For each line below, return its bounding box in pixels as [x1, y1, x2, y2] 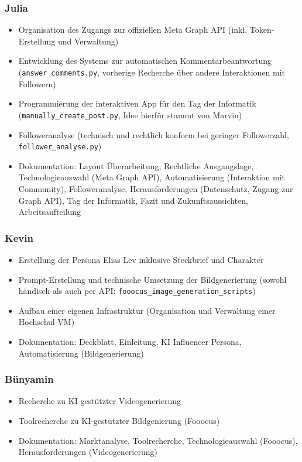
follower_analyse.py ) [18, 140, 102, 152]
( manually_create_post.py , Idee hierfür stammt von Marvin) [18, 108, 242, 121]
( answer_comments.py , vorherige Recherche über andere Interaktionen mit [18, 66, 285, 78]
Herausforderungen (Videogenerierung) [18, 446, 157, 458]
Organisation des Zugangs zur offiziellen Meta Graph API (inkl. [18, 23, 248, 36]
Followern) [18, 77, 56, 90]
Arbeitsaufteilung [18, 206, 81, 218]
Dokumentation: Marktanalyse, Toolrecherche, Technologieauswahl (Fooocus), [18, 434, 298, 446]
